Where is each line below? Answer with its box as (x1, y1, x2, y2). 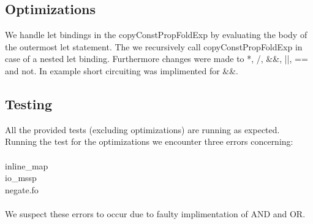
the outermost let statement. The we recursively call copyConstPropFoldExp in (5, 40, 303, 53)
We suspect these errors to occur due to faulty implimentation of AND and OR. (5, 207, 306, 220)
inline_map (5, 159, 48, 172)
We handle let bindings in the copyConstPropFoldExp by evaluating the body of (5, 28, 307, 41)
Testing (5, 94, 52, 113)
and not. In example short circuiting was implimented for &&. (5, 64, 239, 77)
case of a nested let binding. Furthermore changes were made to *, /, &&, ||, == (5, 52, 308, 65)
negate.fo (5, 183, 39, 196)
